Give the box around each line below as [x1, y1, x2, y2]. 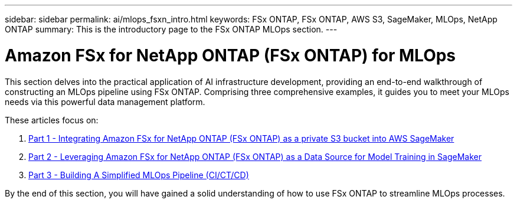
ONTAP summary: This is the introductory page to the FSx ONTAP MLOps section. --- [5, 24, 338, 34]
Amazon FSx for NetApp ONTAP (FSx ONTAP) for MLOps [5, 45, 456, 66]
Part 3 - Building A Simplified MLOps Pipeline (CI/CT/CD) [28, 169, 249, 180]
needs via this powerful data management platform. [5, 96, 205, 107]
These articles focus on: [5, 114, 99, 125]
